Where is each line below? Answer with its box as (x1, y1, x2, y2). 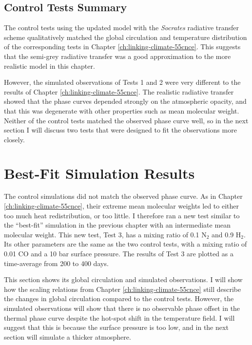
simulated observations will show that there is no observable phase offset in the (4, 303, 240, 313)
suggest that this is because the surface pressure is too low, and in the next (4, 322, 229, 332)
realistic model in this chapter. (4, 60, 95, 71)
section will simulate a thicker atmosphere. (4, 331, 131, 342)
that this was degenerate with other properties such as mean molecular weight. (4, 105, 239, 115)
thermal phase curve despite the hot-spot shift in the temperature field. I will (4, 312, 235, 323)
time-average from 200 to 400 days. (4, 258, 109, 268)
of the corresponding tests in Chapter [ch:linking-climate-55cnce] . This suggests (4, 41, 241, 52)
